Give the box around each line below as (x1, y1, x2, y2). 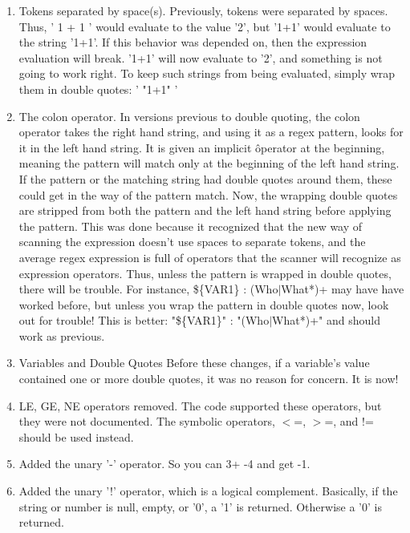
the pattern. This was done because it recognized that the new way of (18, 217, 363, 234)
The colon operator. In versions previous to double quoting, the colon (18, 107, 360, 124)
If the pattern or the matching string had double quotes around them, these (18, 170, 392, 187)
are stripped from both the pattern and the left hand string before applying (18, 202, 392, 219)
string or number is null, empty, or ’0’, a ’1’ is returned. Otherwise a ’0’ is (18, 498, 382, 515)
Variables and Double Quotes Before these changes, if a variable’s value (18, 354, 370, 371)
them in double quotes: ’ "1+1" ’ (18, 80, 178, 97)
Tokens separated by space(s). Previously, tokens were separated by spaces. (18, 2, 388, 18)
